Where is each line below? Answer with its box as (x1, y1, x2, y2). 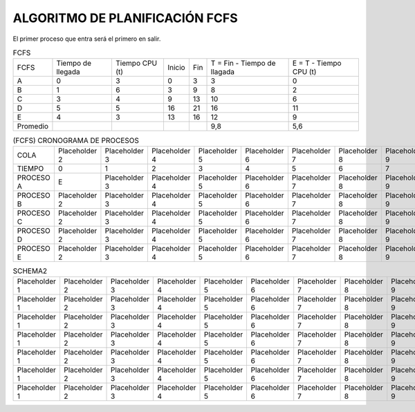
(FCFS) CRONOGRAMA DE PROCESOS (12, 135, 140, 145)
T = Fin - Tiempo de (210, 59, 276, 68)
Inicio (167, 63, 186, 73)
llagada (210, 67, 235, 77)
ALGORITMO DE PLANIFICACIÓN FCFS (12, 10, 238, 26)
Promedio (17, 122, 48, 131)
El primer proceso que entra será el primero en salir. (12, 35, 161, 43)
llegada (56, 67, 81, 77)
